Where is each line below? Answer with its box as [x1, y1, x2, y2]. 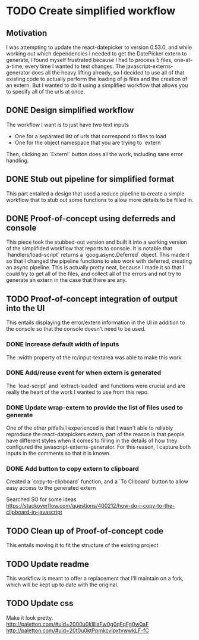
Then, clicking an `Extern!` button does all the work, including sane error [6, 150, 183, 157]
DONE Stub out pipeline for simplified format [6, 174, 175, 184]
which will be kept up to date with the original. [6, 581, 119, 588]
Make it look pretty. [6, 614, 53, 621]
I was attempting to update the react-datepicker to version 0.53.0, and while [6, 44, 192, 51]
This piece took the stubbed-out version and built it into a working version [6, 238, 187, 246]
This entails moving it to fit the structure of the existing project [6, 542, 159, 549]
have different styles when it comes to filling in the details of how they [6, 437, 178, 445]
